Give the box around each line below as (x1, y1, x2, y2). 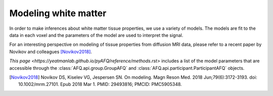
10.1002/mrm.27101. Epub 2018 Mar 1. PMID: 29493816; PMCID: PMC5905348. (18, 81, 182, 87)
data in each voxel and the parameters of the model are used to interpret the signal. (9, 32, 184, 38)
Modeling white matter (9, 8, 107, 19)
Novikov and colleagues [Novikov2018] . (9, 49, 92, 55)
